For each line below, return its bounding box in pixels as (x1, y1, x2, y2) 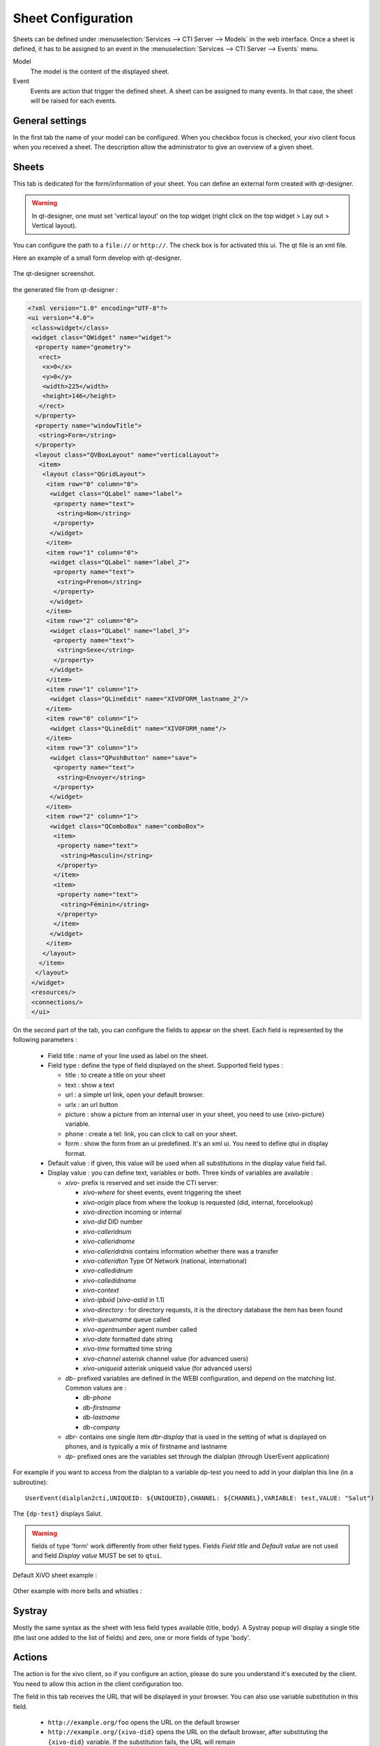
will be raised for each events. (30, 96, 117, 105)
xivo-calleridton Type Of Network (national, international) (82, 1256, 248, 1265)
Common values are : (65, 1384, 127, 1392)
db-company (82, 1423, 121, 1431)
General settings (13, 115, 87, 126)
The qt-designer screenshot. (13, 270, 96, 278)
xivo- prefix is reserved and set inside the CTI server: (65, 1178, 219, 1187)
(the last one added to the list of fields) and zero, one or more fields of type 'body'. (13, 1633, 251, 1641)
